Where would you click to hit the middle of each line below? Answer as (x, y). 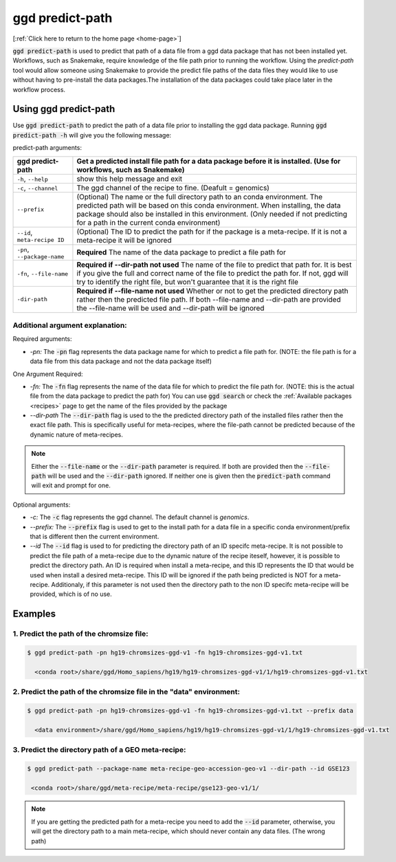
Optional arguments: (42, 505)
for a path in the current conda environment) (148, 222)
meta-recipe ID (41, 240)
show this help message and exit (130, 179)
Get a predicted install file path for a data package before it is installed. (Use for (209, 161)
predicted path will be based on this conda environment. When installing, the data (209, 205)
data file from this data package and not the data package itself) (121, 362)
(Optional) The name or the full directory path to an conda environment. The (200, 197)
